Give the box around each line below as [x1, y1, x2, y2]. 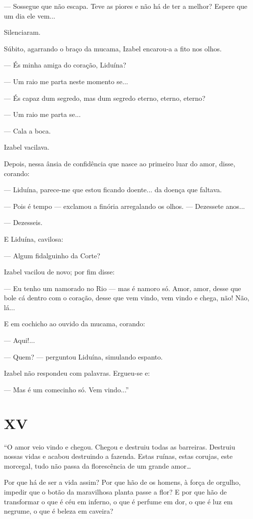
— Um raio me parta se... [4, 109, 81, 119]
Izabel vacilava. [4, 142, 49, 152]
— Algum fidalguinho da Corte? [4, 250, 100, 260]
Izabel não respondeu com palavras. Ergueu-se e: [4, 368, 150, 378]
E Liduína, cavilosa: [4, 233, 64, 244]
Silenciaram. [4, 27, 41, 37]
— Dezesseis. [4, 217, 43, 227]
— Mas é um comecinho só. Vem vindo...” [4, 384, 129, 394]
